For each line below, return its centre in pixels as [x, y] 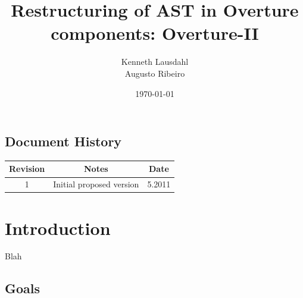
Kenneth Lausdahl [155, 62]
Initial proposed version [96, 184]
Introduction [58, 228]
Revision [27, 169]
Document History [63, 141]
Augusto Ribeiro [155, 73]
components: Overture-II [155, 33]
